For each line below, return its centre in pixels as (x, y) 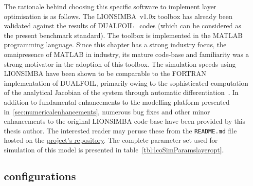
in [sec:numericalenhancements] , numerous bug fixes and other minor (107, 111)
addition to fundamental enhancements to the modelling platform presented (117, 102)
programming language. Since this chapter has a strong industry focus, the (115, 45)
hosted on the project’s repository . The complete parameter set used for (111, 140)
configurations (40, 176)
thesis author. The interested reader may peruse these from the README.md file (120, 130)
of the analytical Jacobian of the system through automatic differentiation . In (121, 92)
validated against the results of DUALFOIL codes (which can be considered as (123, 26)
